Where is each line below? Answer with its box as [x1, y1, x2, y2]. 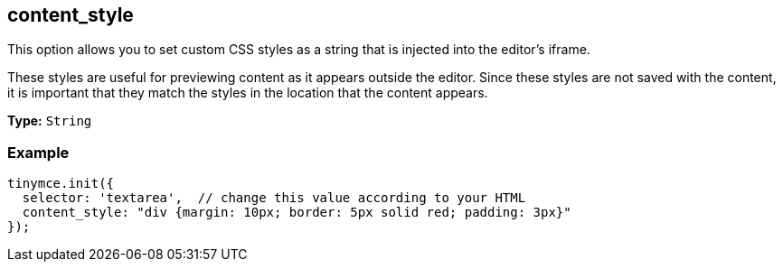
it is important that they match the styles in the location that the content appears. [7, 85, 488, 101]
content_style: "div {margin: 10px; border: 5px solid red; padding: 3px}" [22, 205, 571, 220]
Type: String [7, 113, 92, 129]
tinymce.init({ [7, 176, 115, 191]
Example [7, 143, 70, 162]
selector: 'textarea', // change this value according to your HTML [22, 190, 526, 206]
